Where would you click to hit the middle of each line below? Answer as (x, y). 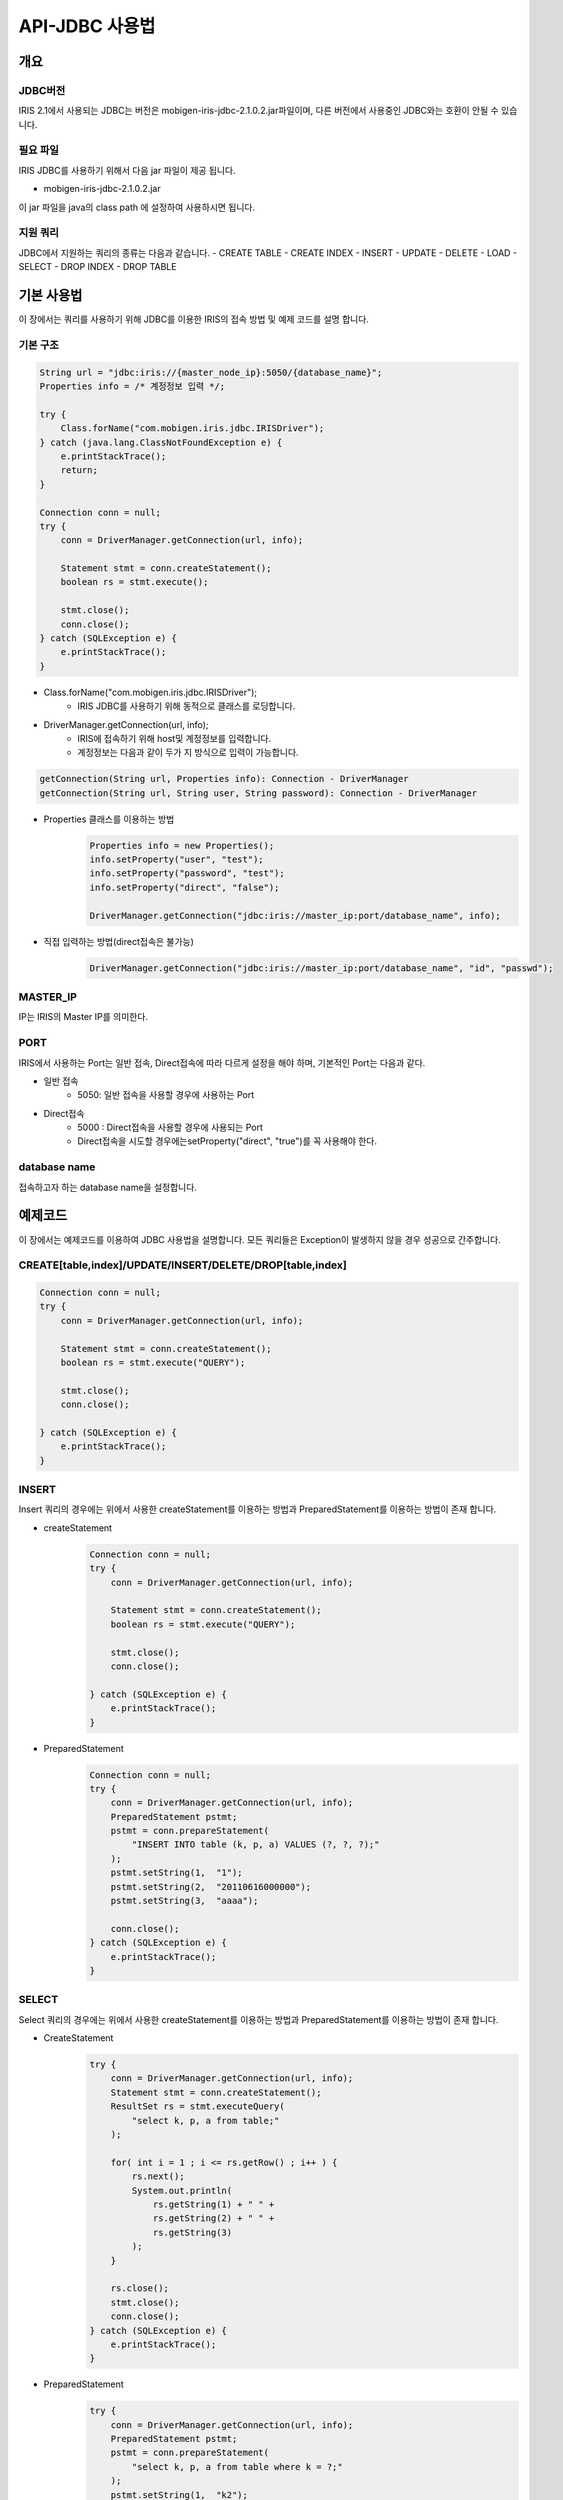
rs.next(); (158, 2176)
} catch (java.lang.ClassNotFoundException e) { (161, 442)
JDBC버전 (42, 90)
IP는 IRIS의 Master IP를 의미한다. (83, 1017)
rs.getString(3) (192, 2232)
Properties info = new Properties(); (182, 845)
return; (79, 470)
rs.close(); (140, 2288)
